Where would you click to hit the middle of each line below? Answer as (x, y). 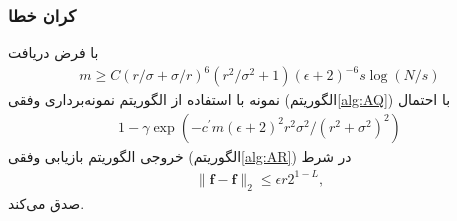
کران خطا (42, 14)
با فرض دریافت (53, 52)
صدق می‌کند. (46, 202)
